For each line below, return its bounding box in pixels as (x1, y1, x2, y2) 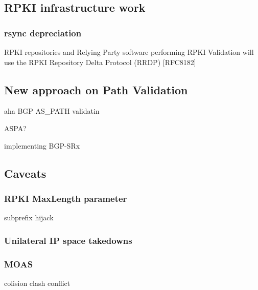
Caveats (4, 165, 46, 181)
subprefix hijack (4, 212, 54, 223)
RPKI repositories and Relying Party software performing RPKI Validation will (4, 47, 254, 57)
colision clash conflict (4, 277, 71, 288)
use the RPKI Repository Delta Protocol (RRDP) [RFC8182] (4, 56, 196, 67)
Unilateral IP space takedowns (4, 234, 132, 246)
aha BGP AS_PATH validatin (4, 106, 100, 116)
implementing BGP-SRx (4, 140, 80, 151)
